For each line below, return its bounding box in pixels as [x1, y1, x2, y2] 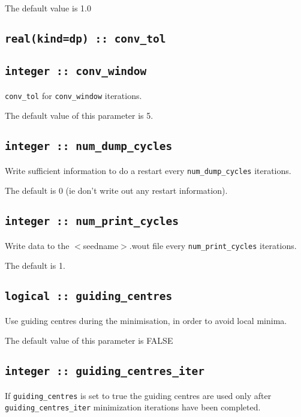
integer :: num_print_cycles [5, 215, 179, 228]
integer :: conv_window [5, 65, 147, 78]
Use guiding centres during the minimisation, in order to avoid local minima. [5, 314, 287, 326]
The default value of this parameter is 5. [5, 109, 153, 122]
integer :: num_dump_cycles [5, 140, 173, 153]
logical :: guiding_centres [5, 290, 173, 303]
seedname [83, 239, 119, 251]
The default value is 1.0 [5, 2, 91, 14]
